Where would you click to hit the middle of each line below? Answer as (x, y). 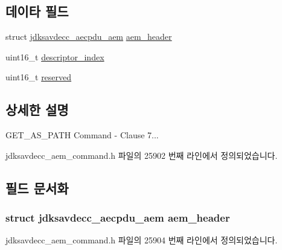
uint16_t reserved (39, 77)
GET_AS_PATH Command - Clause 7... (82, 135)
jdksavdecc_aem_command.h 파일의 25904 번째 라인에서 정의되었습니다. (142, 240)
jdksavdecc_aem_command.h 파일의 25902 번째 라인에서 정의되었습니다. (142, 155)
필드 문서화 (37, 187)
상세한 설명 (37, 110)
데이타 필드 (37, 11)
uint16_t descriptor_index (55, 56)
